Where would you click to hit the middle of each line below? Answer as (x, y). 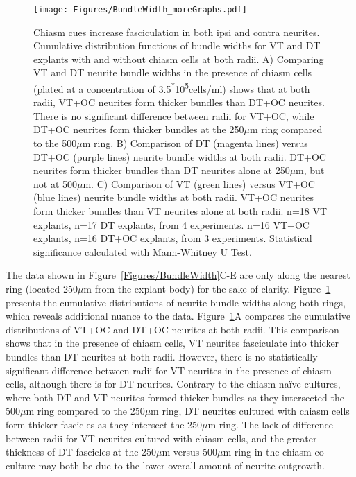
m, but (310, 170)
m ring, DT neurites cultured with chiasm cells (250, 411)
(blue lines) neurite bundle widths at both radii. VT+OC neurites (174, 197)
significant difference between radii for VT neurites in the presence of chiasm (169, 370)
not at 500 (55, 183)
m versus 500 (190, 452)
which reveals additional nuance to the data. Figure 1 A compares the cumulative (178, 316)
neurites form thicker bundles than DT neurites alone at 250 (162, 170)
